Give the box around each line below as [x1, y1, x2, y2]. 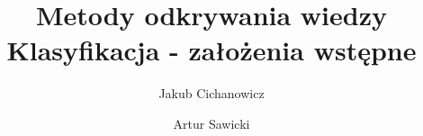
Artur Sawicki [173, 113, 250, 132]
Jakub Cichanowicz [158, 84, 265, 103]
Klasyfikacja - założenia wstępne [6, 32, 417, 68]
